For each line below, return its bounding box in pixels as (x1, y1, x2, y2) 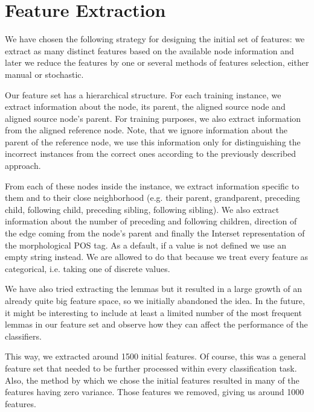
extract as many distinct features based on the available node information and (5, 44, 294, 57)
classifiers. (5, 329, 42, 342)
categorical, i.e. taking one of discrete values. (5, 262, 170, 274)
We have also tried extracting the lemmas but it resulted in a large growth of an (5, 282, 302, 295)
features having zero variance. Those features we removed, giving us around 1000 (5, 385, 304, 398)
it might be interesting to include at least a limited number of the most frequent (5, 306, 302, 319)
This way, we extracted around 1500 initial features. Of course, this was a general (5, 350, 306, 363)
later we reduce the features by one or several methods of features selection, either (5, 56, 309, 69)
